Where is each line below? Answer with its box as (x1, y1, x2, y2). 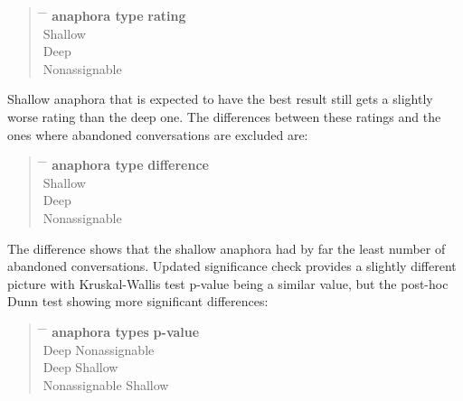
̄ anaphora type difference (43, 155, 209, 174)
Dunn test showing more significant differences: (7, 292, 269, 311)
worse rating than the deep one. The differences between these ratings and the (7, 107, 441, 126)
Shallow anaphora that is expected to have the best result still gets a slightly (7, 89, 433, 108)
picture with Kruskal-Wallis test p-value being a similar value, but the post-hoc (7, 274, 449, 293)
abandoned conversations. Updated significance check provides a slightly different (7, 256, 457, 275)
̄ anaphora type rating (43, 6, 186, 24)
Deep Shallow (43, 358, 118, 377)
